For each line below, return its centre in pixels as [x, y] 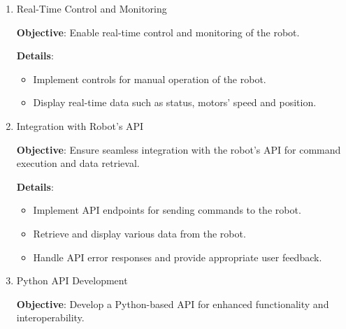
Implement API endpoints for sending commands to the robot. [167, 210]
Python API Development [72, 280]
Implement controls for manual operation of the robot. [150, 79]
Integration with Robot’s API [80, 125]
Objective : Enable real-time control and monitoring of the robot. [158, 32]
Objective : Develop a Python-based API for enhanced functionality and [173, 304]
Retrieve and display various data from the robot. [139, 233]
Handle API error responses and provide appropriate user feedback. [178, 257]
